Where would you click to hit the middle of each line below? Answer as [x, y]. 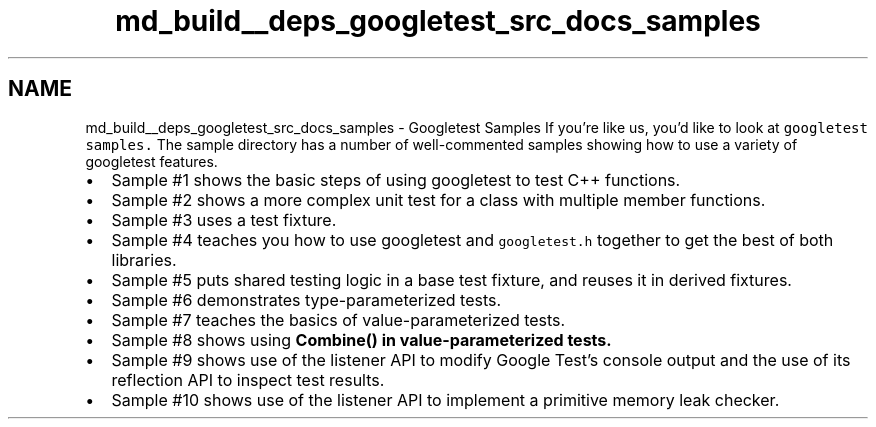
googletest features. [151, 161]
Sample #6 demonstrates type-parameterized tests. [306, 299]
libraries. [144, 259]
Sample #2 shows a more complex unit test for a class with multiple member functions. [438, 199]
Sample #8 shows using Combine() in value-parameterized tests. [361, 339]
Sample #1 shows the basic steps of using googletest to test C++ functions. [396, 179]
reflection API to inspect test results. [248, 379]
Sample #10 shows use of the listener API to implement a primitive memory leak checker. [445, 399]
